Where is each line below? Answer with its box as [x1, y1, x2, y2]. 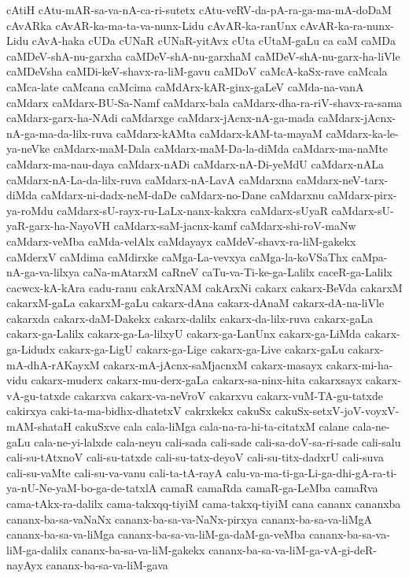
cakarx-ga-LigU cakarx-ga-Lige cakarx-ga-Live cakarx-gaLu [58, 341, 345, 358]
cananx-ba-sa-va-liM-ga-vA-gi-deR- [208, 541, 377, 558]
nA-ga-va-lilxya [6, 264, 79, 280]
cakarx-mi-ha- [326, 356, 393, 372]
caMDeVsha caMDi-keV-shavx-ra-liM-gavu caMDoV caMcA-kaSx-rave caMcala [6, 63, 388, 80]
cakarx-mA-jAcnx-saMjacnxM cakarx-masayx [103, 356, 322, 372]
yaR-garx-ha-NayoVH [6, 217, 111, 234]
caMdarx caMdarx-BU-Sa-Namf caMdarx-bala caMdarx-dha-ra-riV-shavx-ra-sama [6, 94, 403, 110]
